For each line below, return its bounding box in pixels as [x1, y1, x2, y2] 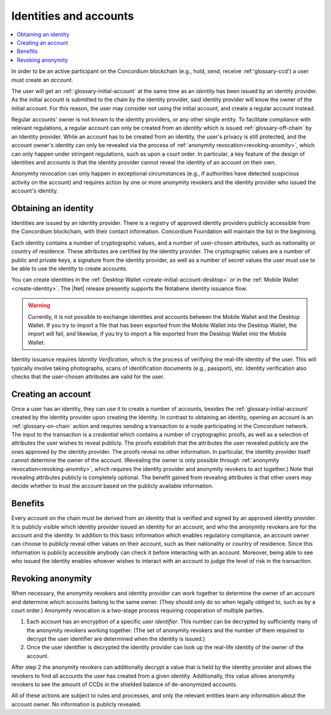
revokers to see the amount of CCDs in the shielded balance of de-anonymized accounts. [11, 681, 238, 688]
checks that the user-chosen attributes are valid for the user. [11, 373, 165, 380]
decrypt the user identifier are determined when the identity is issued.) [26, 635, 205, 643]
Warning [28, 302, 50, 309]
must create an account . [11, 76, 74, 83]
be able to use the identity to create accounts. [11, 265, 128, 272]
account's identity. [11, 187, 58, 194]
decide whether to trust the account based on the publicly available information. [11, 482, 214, 490]
